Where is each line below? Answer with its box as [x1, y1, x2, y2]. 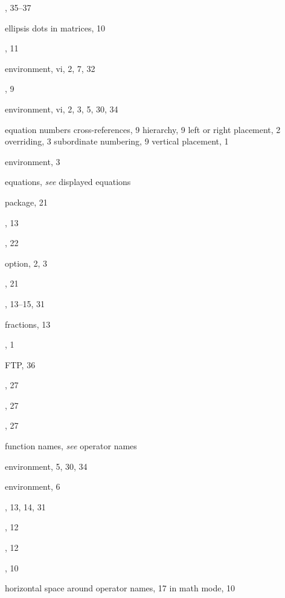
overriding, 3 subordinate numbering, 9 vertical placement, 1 [5, 135, 229, 148]
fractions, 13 [5, 317, 51, 330]
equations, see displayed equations [5, 175, 131, 188]
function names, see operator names [5, 440, 137, 452]
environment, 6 [5, 480, 60, 493]
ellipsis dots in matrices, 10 [5, 21, 105, 34]
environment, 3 [5, 155, 60, 167]
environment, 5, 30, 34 [5, 460, 88, 472]
